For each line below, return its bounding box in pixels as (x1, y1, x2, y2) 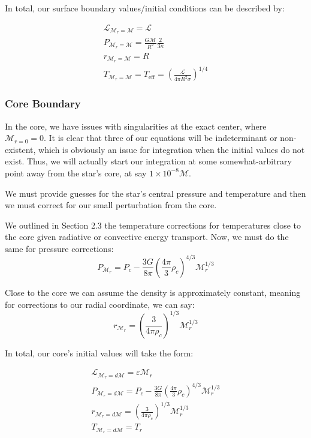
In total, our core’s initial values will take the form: (5, 346, 194, 359)
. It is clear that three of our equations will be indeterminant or (44, 131, 277, 144)
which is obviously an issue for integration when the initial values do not (38, 143, 305, 155)
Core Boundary (5, 96, 81, 111)
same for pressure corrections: (5, 242, 114, 254)
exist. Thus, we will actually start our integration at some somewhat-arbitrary (5, 155, 292, 167)
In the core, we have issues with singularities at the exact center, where (5, 119, 267, 132)
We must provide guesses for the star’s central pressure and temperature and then (5, 187, 306, 199)
